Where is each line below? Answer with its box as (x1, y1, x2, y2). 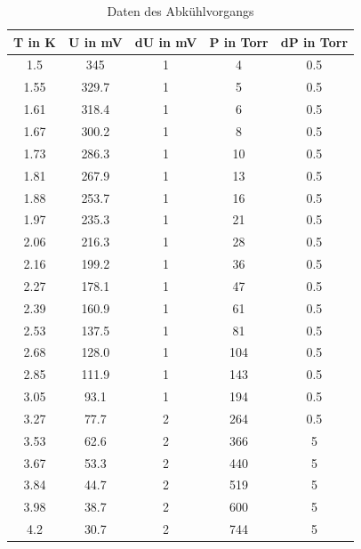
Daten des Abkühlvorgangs (107, 2, 254, 20)
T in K (13, 32, 56, 51)
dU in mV (134, 32, 197, 51)
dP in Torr (280, 32, 349, 51)
